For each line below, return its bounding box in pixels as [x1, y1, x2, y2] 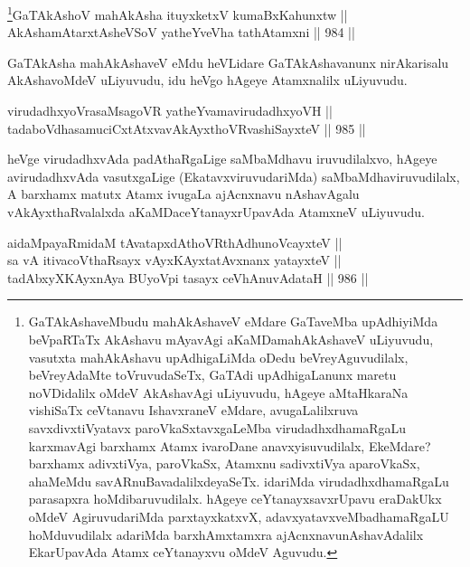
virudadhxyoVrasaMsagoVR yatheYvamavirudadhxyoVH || [7, 101, 333, 120]
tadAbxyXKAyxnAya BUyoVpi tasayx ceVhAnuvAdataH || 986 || [7, 268, 369, 287]
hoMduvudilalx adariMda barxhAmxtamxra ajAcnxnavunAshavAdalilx [28, 524, 424, 543]
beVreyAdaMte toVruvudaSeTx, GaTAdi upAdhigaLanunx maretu [28, 365, 397, 384]
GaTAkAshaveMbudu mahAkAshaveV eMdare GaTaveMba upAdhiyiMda [28, 312, 438, 331]
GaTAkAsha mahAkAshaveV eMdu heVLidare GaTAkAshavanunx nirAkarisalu [7, 52, 449, 71]
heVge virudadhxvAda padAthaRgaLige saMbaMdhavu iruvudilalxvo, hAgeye [7, 149, 437, 168]
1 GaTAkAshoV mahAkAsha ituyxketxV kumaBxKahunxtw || [7, 3, 348, 24]
